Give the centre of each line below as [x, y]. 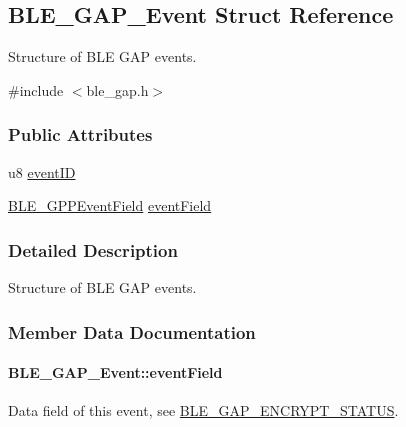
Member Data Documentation [132, 331]
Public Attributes [80, 134]
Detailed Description [93, 249]
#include [36, 89]
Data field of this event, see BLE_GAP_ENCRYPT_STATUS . [203, 410]
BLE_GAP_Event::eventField [115, 372]
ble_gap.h [117, 89]
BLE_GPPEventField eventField [110, 205]
